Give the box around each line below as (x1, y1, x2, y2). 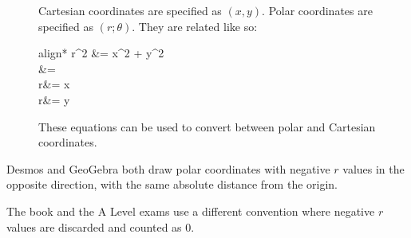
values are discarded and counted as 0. (6, 218, 195, 235)
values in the (342, 160, 405, 177)
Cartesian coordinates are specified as (38, 2, 222, 18)
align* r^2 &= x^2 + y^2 (38, 45, 164, 61)
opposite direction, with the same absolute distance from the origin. (6, 176, 338, 193)
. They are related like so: (132, 18, 258, 34)
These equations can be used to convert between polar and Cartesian (38, 118, 376, 135)
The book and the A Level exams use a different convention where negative (6, 202, 375, 219)
